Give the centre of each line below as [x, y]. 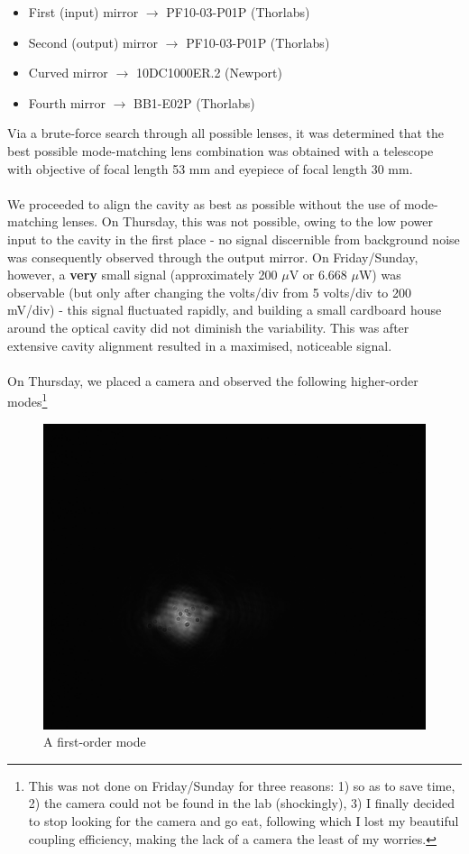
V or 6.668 [318, 275]
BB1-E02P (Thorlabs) [194, 102]
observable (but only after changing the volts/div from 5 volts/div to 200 [209, 292]
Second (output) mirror [93, 42]
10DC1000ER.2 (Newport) [209, 73]
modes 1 [28, 400]
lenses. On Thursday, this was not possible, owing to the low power [248, 221]
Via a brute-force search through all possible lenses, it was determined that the [226, 133]
